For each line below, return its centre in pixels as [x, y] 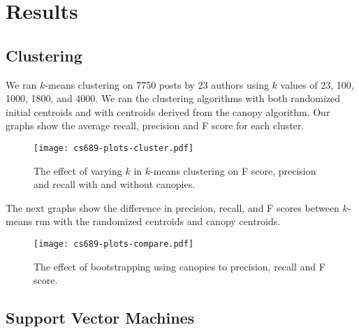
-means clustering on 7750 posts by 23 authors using [157, 84]
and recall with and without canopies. [115, 184]
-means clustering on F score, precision [233, 170]
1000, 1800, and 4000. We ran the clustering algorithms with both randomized [173, 98]
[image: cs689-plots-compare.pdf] [114, 244]
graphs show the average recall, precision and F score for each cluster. [155, 125]
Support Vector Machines [100, 318]
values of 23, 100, [317, 84]
